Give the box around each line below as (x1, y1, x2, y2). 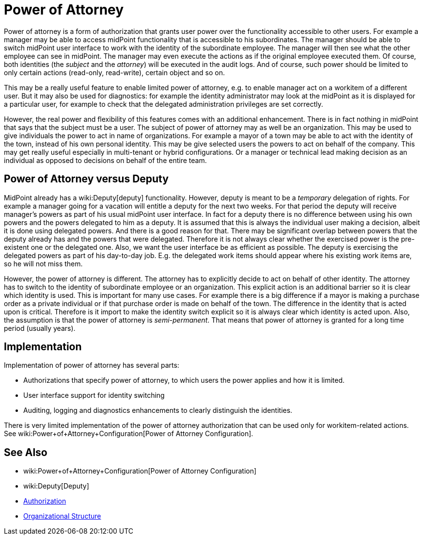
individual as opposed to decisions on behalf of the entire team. (4, 156, 207, 164)
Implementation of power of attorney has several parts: (4, 361, 179, 370)
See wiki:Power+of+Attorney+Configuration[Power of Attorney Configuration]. (4, 429, 253, 438)
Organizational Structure (23, 512, 101, 521)
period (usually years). (4, 324, 76, 332)
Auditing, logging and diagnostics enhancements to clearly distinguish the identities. (23, 406, 293, 415)
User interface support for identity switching (23, 391, 165, 400)
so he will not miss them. (4, 259, 83, 268)
